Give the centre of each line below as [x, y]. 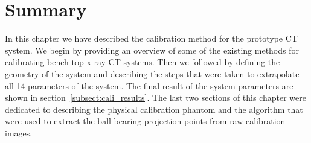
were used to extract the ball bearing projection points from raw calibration [145, 121]
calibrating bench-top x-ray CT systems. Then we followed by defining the [143, 62]
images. [19, 132]
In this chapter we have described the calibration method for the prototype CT [151, 38]
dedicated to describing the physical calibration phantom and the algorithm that [154, 109]
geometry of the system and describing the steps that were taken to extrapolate [152, 73]
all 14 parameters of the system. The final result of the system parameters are [149, 85]
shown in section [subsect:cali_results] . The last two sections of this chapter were [155, 97]
